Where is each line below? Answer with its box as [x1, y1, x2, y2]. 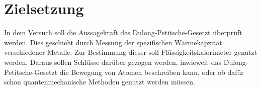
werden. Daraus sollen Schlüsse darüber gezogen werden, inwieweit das [4, 56, 222, 67]
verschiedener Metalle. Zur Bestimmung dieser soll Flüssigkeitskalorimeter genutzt [4, 47, 257, 57]
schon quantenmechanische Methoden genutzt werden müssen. [4, 76, 195, 87]
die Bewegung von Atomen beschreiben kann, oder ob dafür [59, 66, 244, 77]
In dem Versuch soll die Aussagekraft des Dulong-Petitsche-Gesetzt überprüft [4, 27, 242, 38]
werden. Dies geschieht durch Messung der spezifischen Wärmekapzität [4, 37, 222, 47]
